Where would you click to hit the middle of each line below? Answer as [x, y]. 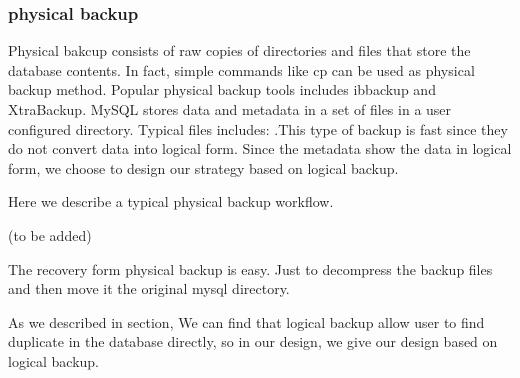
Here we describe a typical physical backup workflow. [171, 201]
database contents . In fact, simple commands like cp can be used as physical [241, 69]
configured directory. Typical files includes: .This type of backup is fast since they [258, 128]
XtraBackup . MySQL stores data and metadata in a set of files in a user [230, 109]
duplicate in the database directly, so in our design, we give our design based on [253, 341]
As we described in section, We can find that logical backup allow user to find [246, 321]
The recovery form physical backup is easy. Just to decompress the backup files [250, 268]
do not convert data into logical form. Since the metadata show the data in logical [260, 148]
